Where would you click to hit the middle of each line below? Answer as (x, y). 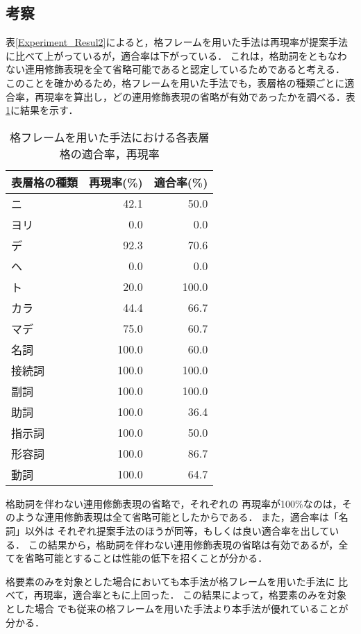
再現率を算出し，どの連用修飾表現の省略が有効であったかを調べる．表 (195, 96)
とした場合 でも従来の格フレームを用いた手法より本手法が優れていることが (177, 608)
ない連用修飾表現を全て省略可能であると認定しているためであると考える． (175, 69)
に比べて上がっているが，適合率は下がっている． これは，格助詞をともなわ (176, 55)
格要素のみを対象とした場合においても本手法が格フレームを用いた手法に (170, 581)
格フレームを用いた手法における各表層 (109, 137)
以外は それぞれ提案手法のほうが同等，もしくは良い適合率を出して (177, 530)
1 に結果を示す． (42, 110)
